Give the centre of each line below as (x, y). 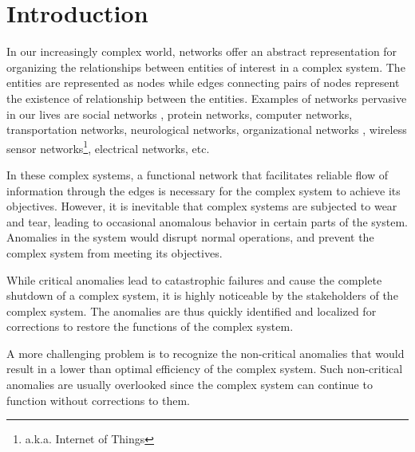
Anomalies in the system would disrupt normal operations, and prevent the (190, 237)
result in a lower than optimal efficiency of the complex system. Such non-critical (205, 369)
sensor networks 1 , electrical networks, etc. (108, 147)
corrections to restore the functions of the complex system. (150, 326)
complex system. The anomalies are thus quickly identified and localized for (192, 311)
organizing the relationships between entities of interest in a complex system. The (206, 67)
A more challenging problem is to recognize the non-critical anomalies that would (206, 353)
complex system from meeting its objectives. (115, 252)
